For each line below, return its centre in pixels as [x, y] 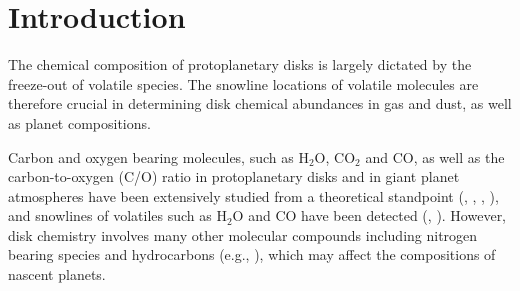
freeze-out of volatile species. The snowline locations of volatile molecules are [243, 83]
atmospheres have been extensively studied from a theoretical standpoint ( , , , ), [253, 195]
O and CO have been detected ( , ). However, [369, 215]
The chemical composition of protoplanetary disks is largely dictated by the [240, 64]
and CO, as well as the [435, 156]
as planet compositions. [79, 122]
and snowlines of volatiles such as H [117, 215]
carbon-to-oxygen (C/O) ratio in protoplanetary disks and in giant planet [234, 176]
